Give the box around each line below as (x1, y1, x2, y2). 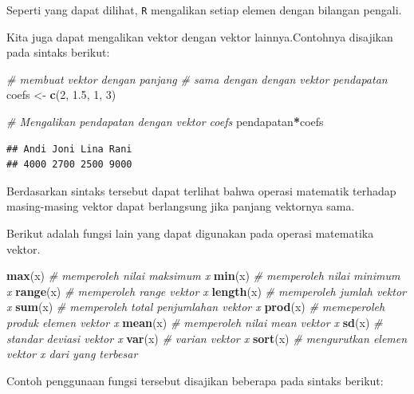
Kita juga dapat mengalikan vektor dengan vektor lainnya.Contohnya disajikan (6, 28, 393, 45)
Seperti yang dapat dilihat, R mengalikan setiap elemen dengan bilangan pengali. (6, 2, 402, 18)
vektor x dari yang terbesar (6, 345, 138, 362)
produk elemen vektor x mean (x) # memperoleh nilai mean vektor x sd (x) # (6, 313, 383, 330)
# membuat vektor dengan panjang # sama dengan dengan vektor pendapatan (6, 70, 388, 87)
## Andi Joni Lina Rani (6, 143, 132, 155)
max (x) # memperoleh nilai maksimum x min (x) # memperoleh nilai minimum (6, 267, 400, 284)
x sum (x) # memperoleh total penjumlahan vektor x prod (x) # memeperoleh (6, 298, 385, 315)
